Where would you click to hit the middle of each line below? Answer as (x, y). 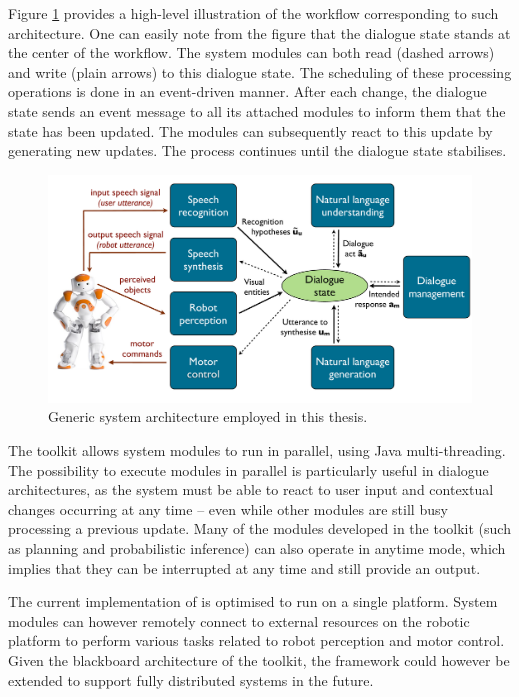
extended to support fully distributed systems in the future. (191, 679)
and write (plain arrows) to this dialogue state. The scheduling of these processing (260, 71)
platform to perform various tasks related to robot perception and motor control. (256, 640)
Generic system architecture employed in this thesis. (208, 416)
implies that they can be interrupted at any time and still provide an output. (244, 567)
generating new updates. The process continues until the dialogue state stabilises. (257, 150)
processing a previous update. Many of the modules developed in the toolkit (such (259, 528)
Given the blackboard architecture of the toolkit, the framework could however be (259, 660)
